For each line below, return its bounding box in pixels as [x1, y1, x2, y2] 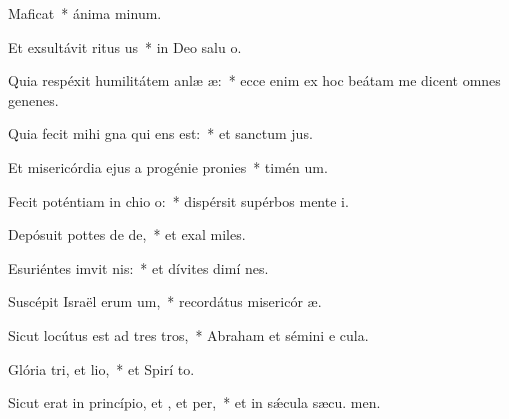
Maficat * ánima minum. [8, 3, 162, 23]
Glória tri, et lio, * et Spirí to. [8, 358, 195, 379]
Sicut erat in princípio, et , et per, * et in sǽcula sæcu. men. [8, 392, 381, 413]
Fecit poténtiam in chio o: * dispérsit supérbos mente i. [8, 190, 349, 211]
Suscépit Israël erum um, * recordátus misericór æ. [8, 291, 322, 312]
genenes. [8, 89, 59, 110]
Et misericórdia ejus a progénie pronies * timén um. [8, 156, 328, 177]
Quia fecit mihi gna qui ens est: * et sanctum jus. [8, 123, 313, 144]
